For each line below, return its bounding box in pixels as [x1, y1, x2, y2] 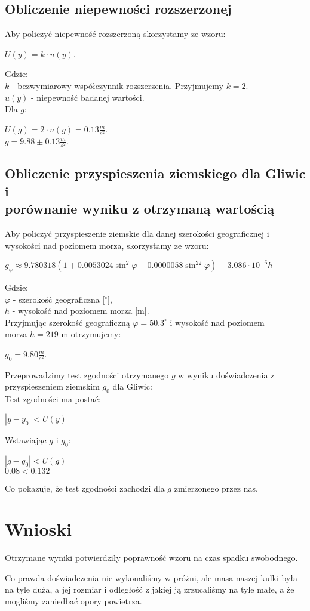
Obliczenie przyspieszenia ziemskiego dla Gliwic [5, 164, 306, 183]
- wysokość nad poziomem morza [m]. [12, 304, 149, 317]
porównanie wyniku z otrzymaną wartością [5, 199, 275, 218]
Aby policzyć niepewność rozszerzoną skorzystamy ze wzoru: [5, 27, 226, 40]
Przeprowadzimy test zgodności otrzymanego [5, 368, 169, 381]
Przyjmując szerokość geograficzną [5, 316, 130, 328]
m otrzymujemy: [61, 328, 121, 340]
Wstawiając [5, 433, 47, 446]
